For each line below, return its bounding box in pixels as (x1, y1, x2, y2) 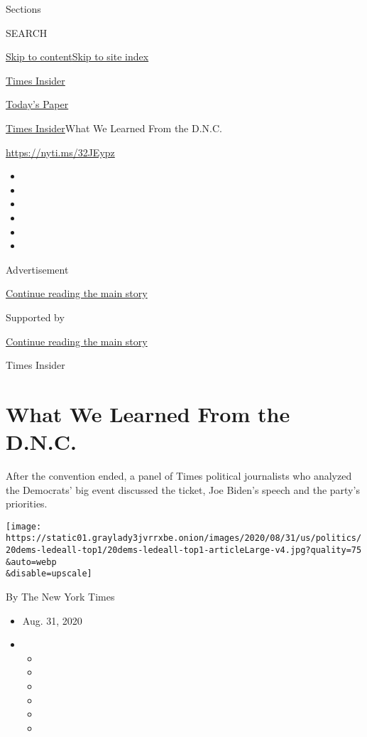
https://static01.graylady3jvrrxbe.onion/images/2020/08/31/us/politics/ (6, 533, 362, 544)
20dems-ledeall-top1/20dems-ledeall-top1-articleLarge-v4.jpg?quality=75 (6, 545, 362, 556)
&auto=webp (6, 556, 57, 567)
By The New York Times (6, 589, 115, 604)
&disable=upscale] (6, 569, 92, 579)
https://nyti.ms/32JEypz (6, 144, 115, 159)
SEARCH (6, 25, 48, 40)
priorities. (6, 496, 48, 511)
